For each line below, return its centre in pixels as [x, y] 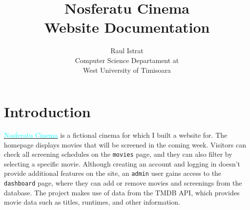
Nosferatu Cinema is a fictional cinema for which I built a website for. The [116, 135]
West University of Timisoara [127, 70]
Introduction [47, 112]
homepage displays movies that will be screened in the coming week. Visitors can [125, 144]
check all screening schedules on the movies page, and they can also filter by [118, 154]
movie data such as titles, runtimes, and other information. [92, 202]
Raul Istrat [127, 51]
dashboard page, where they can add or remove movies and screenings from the [123, 183]
